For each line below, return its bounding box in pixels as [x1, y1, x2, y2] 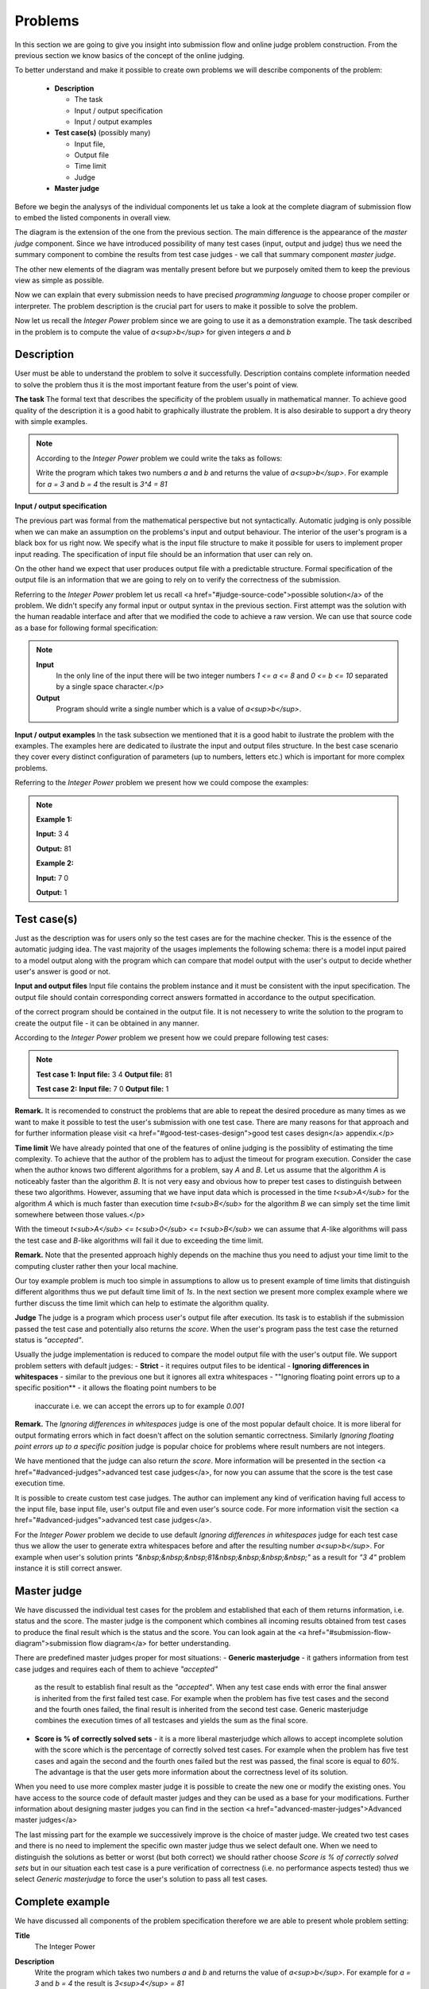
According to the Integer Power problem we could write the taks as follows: [36, 453, 283, 463]
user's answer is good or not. [14, 967, 111, 976]
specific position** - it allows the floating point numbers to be [14, 1383, 217, 1392]
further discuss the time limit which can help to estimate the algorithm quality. [14, 1298, 269, 1308]
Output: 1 [36, 887, 68, 897]
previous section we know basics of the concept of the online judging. [14, 50, 245, 60]
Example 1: [36, 814, 73, 823]
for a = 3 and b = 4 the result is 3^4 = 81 [36, 479, 168, 488]
